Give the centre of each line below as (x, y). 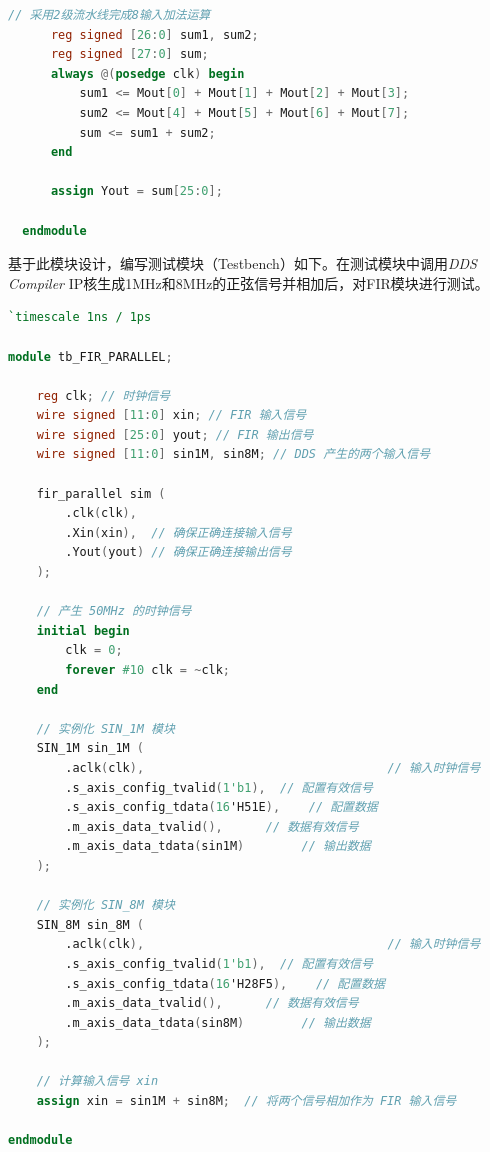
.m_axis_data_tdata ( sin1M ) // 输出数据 (218, 846)
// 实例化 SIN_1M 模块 (105, 728)
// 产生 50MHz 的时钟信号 (114, 611)
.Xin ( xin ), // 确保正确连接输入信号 (178, 532)
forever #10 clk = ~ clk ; (148, 670)
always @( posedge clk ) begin (147, 73)
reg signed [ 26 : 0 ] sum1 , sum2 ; (154, 34)
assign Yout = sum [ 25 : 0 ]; (136, 191)
